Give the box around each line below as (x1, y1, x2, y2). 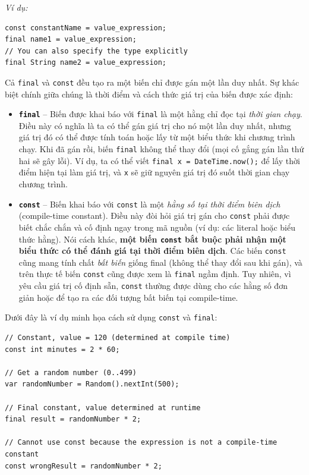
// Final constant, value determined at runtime (5, 403, 201, 412)
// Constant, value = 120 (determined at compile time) (5, 334, 231, 342)
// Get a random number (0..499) (5, 368, 137, 377)
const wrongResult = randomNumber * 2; (5, 461, 162, 470)
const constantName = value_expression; (5, 23, 167, 32)
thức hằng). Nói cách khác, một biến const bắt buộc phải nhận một (18, 232, 286, 245)
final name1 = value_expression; (5, 35, 137, 44)
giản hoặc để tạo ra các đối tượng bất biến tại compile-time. (18, 291, 238, 303)
